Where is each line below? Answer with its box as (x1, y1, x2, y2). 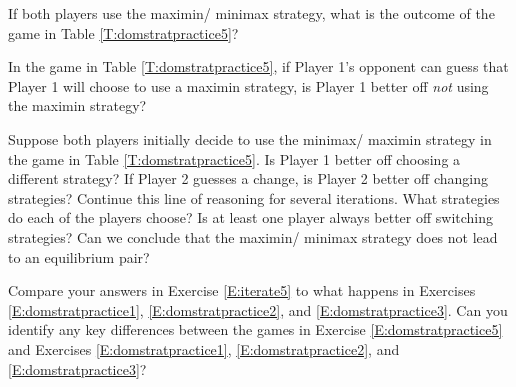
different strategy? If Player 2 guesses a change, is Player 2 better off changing (8, 168, 489, 189)
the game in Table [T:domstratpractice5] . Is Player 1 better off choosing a (8, 148, 461, 169)
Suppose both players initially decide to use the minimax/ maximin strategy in (8, 128, 492, 149)
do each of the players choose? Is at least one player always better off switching (8, 207, 494, 228)
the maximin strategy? (8, 95, 147, 116)
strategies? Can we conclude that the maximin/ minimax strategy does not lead (8, 226, 498, 247)
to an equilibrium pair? (8, 246, 150, 267)
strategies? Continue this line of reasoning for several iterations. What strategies (8, 187, 500, 208)
